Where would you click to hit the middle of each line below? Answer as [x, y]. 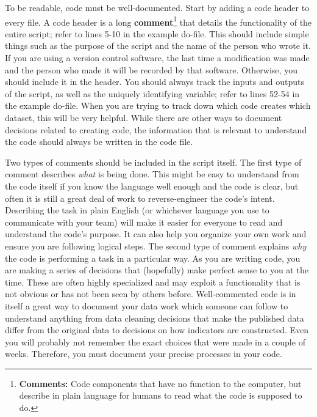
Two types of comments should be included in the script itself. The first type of [153, 162]
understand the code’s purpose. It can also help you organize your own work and [156, 234]
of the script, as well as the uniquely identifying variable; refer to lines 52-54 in [152, 93]
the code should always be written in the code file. [99, 142]
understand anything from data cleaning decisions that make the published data [155, 318]
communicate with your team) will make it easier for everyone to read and [144, 222]
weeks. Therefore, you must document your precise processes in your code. [144, 354]
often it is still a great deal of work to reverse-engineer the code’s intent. [140, 198]
